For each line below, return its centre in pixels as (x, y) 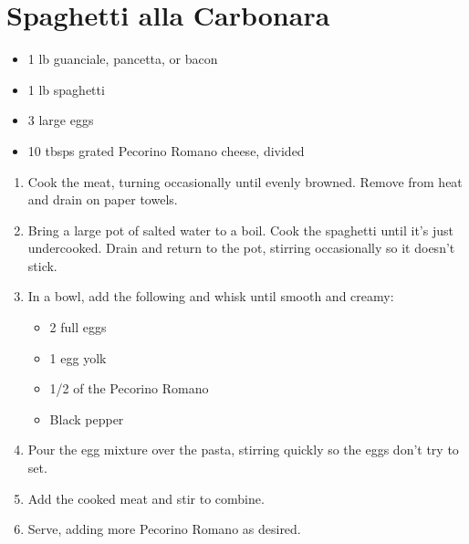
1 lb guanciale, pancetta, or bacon (123, 59)
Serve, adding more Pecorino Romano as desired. (164, 529)
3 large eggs (61, 120)
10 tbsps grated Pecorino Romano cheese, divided (166, 150)
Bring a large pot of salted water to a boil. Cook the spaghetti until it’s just (240, 230)
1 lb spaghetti (66, 89)
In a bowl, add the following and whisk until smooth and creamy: (211, 296)
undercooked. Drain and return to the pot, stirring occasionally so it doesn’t (241, 248)
